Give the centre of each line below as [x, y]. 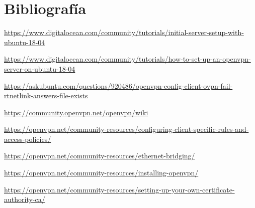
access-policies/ [28, 139]
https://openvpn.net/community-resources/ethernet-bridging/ [100, 156]
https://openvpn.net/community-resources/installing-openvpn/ [101, 173]
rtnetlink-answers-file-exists [46, 95]
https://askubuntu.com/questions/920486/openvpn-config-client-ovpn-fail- [118, 85]
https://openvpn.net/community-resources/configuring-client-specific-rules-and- [126, 129]
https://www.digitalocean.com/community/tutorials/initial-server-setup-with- [124, 32]
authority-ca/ [25, 199]
